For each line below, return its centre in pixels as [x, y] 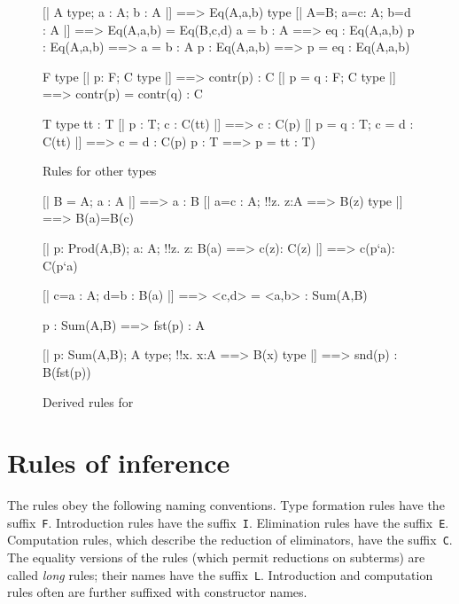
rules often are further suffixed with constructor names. [157, 592]
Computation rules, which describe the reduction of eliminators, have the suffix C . [230, 540]
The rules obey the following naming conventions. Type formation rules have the [226, 505]
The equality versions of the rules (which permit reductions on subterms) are [216, 557]
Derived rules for [88, 401]
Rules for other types [100, 171]
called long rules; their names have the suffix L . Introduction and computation [220, 574]
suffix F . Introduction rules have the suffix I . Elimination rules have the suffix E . [228, 522]
